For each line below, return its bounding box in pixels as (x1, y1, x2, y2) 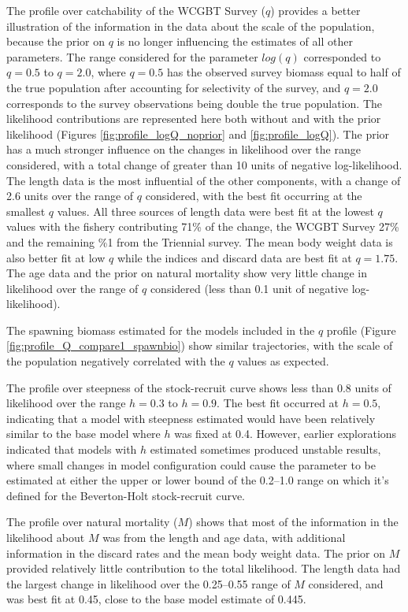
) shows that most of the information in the (188, 514, 399, 530)
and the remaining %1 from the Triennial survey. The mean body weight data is (6, 233, 393, 250)
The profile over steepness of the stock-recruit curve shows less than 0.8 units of (6, 379, 391, 395)
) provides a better (270, 2, 361, 18)
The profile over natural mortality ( (6, 514, 178, 530)
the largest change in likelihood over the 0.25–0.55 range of (6, 575, 291, 592)
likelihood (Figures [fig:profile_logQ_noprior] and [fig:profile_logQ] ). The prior (6, 125, 390, 142)
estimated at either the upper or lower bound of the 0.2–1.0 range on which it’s (6, 472, 389, 488)
